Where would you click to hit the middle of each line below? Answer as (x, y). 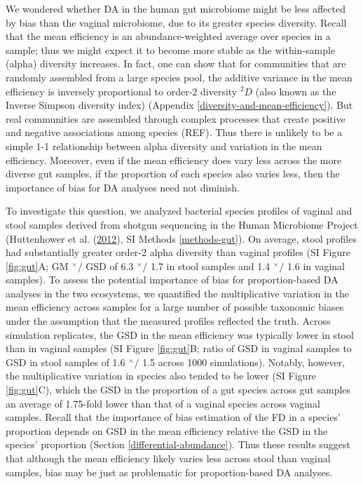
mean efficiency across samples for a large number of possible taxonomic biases (175, 307)
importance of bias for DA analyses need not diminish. (123, 187)
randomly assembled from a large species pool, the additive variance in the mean (179, 77)
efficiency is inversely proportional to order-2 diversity (122, 91)
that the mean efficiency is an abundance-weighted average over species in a (168, 36)
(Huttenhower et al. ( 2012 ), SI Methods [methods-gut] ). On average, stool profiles (181, 238)
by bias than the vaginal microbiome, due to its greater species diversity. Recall (176, 22)
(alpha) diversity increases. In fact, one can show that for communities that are (176, 63)
